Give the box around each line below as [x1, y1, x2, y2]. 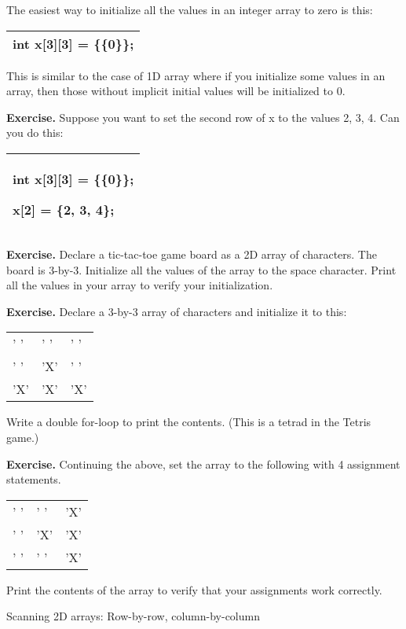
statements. [6, 471, 61, 487]
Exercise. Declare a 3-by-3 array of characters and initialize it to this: [6, 303, 347, 319]
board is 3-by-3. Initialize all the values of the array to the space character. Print [6, 261, 397, 278]
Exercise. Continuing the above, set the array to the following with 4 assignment [6, 455, 401, 472]
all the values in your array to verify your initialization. [6, 277, 273, 293]
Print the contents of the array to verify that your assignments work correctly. [6, 581, 382, 598]
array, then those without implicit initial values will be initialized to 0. [6, 83, 346, 99]
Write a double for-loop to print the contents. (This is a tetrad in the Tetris [6, 414, 371, 430]
